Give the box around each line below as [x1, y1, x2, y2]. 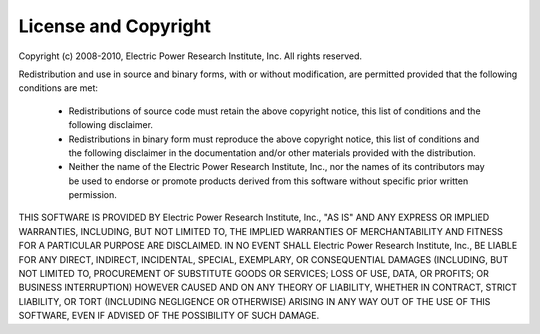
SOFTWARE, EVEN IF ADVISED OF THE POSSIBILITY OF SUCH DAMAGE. [18, 310, 320, 322]
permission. [68, 189, 117, 201]
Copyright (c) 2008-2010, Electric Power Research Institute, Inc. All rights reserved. [18, 50, 363, 62]
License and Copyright [18, 15, 212, 37]
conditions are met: [18, 82, 99, 94]
